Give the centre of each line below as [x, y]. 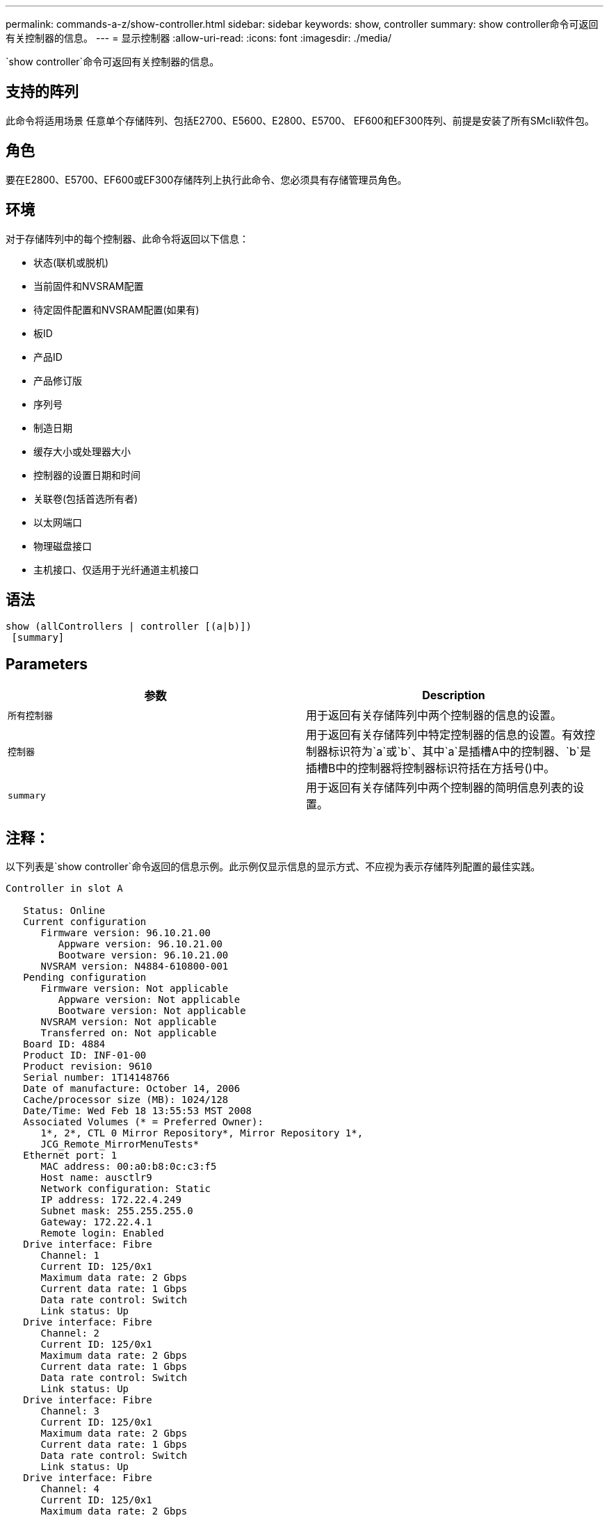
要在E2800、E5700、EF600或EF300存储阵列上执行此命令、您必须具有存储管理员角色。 [206, 179]
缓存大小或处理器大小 [82, 451]
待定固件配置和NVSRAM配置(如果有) [116, 309]
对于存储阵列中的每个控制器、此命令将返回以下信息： [127, 238]
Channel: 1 [70, 1256]
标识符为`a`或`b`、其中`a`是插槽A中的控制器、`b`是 [460, 752]
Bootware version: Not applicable [152, 1011]
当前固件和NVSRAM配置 [89, 286]
